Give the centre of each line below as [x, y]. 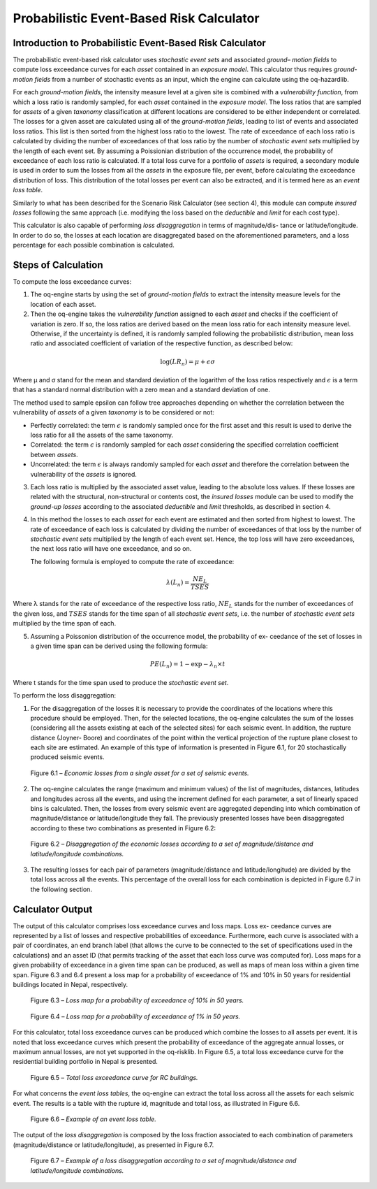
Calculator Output [53, 909]
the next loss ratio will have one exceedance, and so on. [111, 549]
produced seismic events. [67, 757]
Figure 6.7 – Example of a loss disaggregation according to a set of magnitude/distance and [163, 1161]
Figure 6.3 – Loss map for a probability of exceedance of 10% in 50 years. [137, 1000]
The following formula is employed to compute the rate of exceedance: [132, 561]
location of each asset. [63, 304]
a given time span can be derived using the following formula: [119, 646]
